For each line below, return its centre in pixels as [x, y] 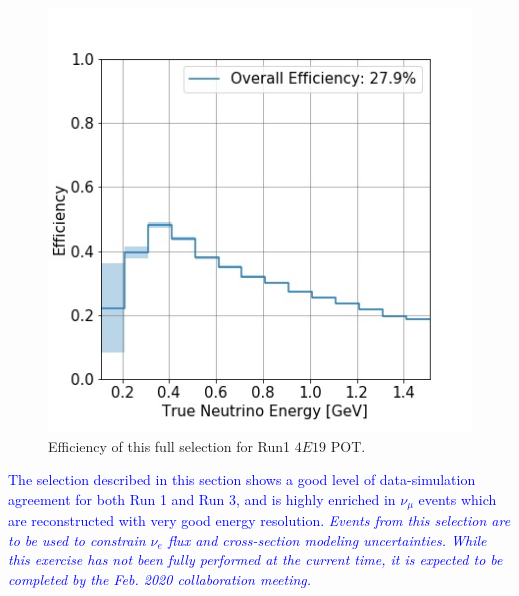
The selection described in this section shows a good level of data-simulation [242, 479]
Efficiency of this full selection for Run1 [169, 445]
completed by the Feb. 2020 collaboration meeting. [160, 579]
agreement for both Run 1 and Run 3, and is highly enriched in [202, 498]
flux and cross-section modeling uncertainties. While [327, 539]
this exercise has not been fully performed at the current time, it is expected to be [255, 559]
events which [457, 498]
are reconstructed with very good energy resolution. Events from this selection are [259, 520]
